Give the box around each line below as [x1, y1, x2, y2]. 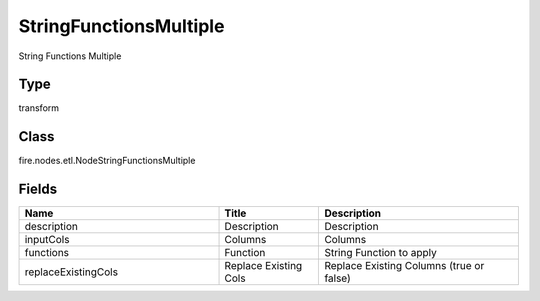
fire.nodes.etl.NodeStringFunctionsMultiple [18, 155, 196, 167]
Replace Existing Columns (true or [324, 259, 485, 273]
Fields [18, 181, 58, 198]
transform [18, 102, 60, 114]
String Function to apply [324, 246, 437, 260]
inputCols [24, 233, 70, 247]
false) [324, 271, 352, 285]
